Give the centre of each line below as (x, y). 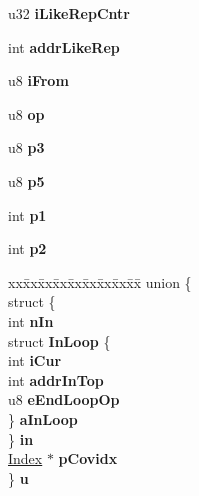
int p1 (27, 214)
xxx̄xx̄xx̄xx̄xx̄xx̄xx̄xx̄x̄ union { (100, 281)
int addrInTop (56, 379)
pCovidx (88, 458)
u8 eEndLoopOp (64, 399)
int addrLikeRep (64, 46)
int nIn (31, 320)
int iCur (35, 360)
